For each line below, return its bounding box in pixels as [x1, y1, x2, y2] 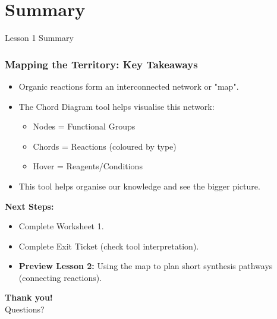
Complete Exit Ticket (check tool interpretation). [18, 239, 199, 252]
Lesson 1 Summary [5, 31, 74, 44]
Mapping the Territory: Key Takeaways [5, 56, 198, 71]
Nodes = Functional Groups [33, 120, 136, 132]
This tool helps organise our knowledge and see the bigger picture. [18, 179, 260, 192]
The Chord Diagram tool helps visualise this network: [18, 100, 215, 112]
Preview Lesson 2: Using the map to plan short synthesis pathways [18, 260, 273, 272]
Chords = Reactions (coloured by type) [33, 140, 177, 152]
